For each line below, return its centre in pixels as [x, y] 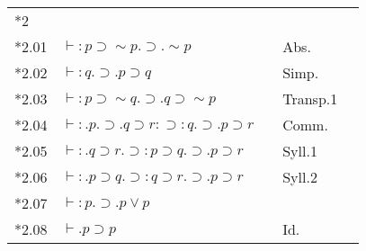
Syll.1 [300, 151]
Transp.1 [310, 99]
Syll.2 [300, 177]
